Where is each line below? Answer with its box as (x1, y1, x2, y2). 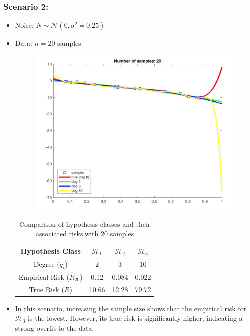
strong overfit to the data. (15, 322, 94, 333)
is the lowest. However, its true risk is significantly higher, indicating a (28, 313, 243, 323)
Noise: (15, 20, 34, 30)
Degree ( (33, 258, 60, 269)
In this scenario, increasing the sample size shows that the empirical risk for (15, 303, 247, 313)
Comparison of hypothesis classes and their (19, 219, 151, 229)
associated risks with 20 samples (35, 228, 134, 239)
